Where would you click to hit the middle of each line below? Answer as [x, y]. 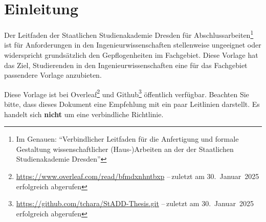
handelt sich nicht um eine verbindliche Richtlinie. [84, 114]
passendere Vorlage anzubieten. [53, 75]
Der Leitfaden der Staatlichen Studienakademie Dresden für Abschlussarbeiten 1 [129, 34]
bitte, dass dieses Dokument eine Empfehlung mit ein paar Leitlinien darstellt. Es [132, 104]
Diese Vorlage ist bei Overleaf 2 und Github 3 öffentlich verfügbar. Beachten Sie [127, 93]
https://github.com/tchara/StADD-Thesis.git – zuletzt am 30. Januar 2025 [135, 203]
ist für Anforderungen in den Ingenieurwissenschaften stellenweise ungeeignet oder [133, 45]
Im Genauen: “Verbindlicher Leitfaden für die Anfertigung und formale [127, 139]
